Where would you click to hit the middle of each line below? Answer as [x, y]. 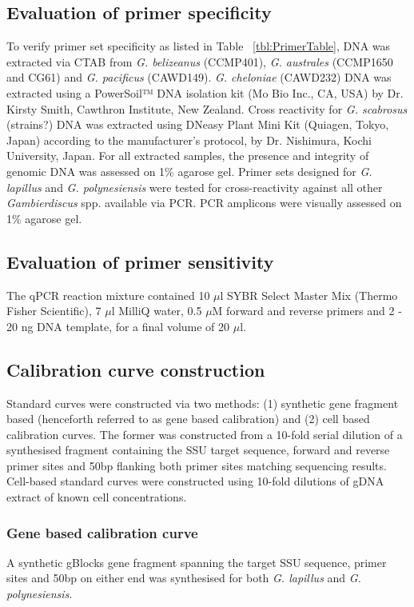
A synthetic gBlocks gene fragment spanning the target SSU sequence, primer [197, 562]
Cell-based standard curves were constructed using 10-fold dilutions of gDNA [195, 481]
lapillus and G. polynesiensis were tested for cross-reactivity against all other [195, 187]
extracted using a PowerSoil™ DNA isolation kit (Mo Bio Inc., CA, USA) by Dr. [205, 92]
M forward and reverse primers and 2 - [307, 311]
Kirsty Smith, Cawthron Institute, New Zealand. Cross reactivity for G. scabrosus [207, 108]
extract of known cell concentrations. [97, 497]
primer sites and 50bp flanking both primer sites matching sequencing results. [197, 465]
